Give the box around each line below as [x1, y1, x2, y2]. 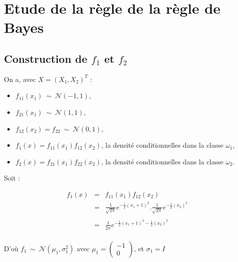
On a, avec [4, 74, 36, 84]
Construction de [4, 51, 88, 66]
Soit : [4, 173, 20, 183]
